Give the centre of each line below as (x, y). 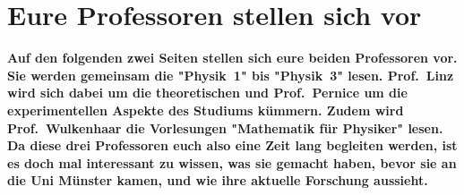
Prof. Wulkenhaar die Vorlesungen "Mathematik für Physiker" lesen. (225, 127)
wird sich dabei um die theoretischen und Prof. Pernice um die (207, 93)
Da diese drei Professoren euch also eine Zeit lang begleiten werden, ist (232, 145)
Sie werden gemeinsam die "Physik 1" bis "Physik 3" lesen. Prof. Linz (231, 75)
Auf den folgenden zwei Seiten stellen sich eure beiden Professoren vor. (232, 58)
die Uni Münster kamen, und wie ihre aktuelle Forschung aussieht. (218, 180)
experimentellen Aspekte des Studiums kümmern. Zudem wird (206, 110)
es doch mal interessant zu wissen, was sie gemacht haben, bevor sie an (232, 162)
